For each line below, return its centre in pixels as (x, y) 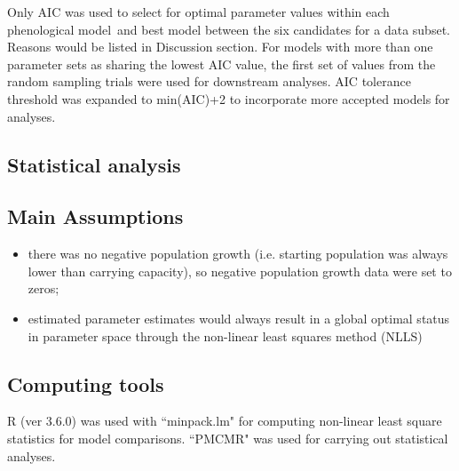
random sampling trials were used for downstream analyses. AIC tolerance (209, 81)
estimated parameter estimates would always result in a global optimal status (239, 318)
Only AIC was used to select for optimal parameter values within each (198, 12)
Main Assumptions (95, 216)
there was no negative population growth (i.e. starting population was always (238, 254)
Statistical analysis (94, 164)
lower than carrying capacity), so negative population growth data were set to (240, 271)
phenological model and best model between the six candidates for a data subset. (229, 29)
